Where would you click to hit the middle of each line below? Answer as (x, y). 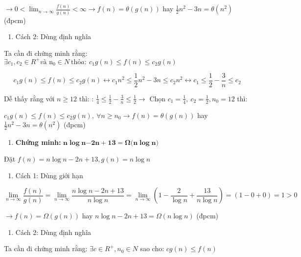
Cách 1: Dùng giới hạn (49, 175)
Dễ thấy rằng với (29, 98)
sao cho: (152, 248)
